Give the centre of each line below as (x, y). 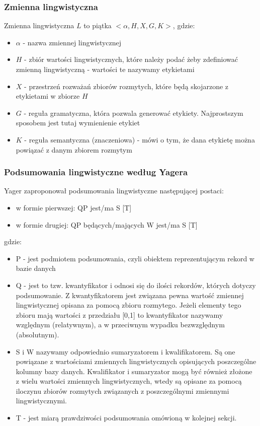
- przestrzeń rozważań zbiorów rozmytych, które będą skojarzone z (126, 86)
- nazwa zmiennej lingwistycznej (72, 42)
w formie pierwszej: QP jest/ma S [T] (74, 207)
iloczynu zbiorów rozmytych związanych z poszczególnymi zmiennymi (122, 390)
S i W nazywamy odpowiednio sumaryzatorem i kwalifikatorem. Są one (125, 351)
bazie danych (36, 268)
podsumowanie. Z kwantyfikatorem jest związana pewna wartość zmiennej (130, 295)
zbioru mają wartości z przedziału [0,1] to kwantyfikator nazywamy (119, 314)
